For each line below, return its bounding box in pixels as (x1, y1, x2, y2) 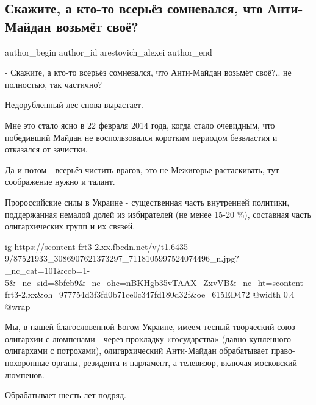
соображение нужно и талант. (5, 175, 115, 188)
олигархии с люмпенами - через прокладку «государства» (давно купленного (5, 332, 292, 345)
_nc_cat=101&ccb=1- (5, 263, 90, 276)
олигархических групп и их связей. (5, 220, 135, 232)
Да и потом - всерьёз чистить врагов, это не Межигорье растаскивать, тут (5, 163, 279, 176)
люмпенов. (5, 368, 45, 381)
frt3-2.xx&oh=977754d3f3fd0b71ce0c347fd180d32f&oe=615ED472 (5, 288, 250, 301)
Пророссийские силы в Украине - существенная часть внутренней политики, (5, 195, 290, 208)
